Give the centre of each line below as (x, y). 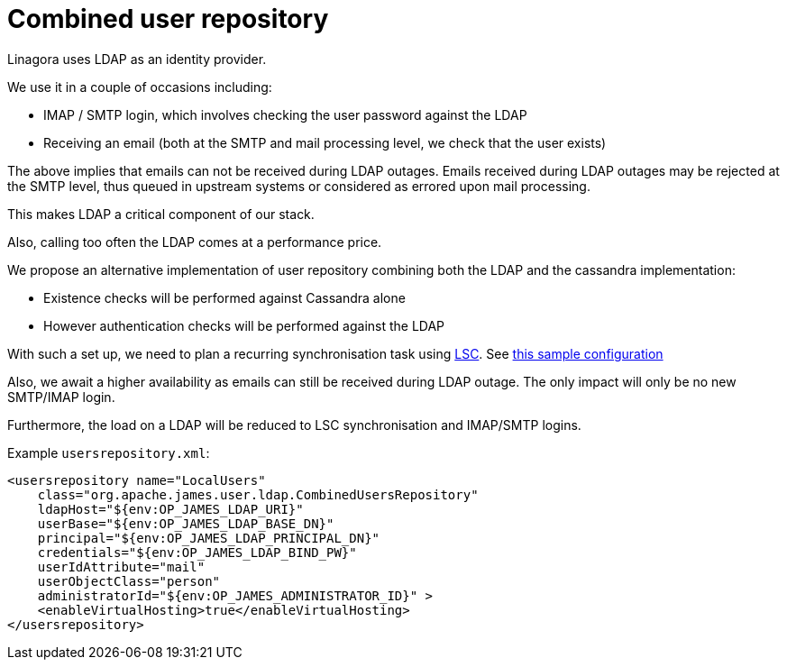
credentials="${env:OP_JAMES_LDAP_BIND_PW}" (197, 552)
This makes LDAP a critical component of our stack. (161, 214)
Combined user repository (168, 19)
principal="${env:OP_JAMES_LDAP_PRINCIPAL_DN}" (209, 538)
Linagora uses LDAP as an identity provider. (137, 59)
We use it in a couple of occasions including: (140, 87)
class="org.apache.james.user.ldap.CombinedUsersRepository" (258, 494)
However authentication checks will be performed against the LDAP (244, 325)
